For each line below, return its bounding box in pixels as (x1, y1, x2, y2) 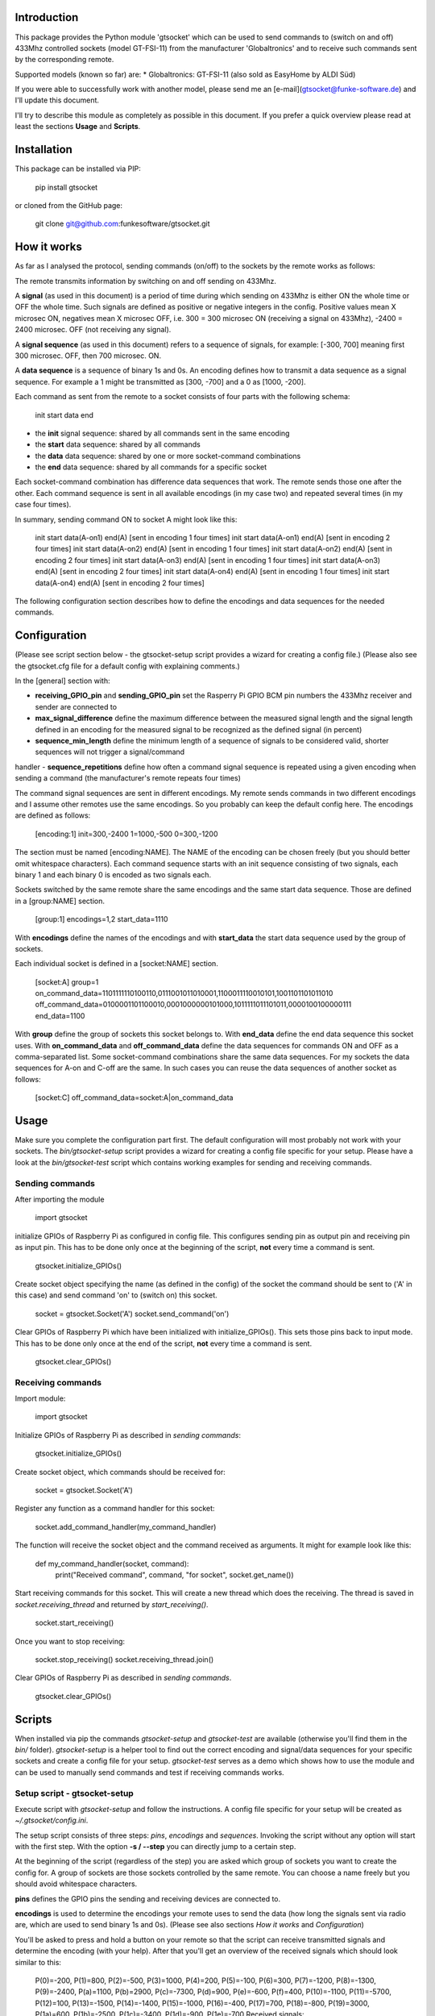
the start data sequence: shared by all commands (35, 439, 201, 449)
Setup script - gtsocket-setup (14, 1787, 135, 1798)
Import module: (14, 1393, 66, 1403)
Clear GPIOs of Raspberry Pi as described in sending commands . (14, 1673, 232, 1683)
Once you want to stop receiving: (14, 1636, 125, 1646)
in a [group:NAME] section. (14, 896, 105, 906)
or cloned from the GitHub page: (14, 200, 123, 210)
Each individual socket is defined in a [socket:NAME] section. (14, 959, 219, 968)
